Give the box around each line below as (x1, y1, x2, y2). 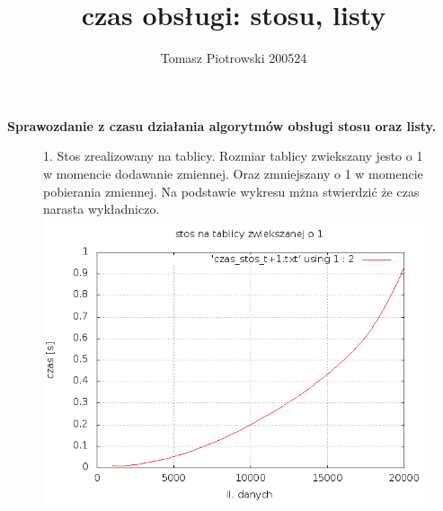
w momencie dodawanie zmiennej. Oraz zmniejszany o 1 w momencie (43, 163, 423, 182)
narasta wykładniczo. (43, 199, 160, 218)
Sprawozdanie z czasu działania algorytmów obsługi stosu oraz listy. (7, 116, 437, 135)
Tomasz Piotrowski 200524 (160, 48, 307, 67)
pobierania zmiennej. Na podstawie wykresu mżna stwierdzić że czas (43, 181, 420, 200)
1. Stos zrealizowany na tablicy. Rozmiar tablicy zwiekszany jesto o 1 (43, 146, 423, 165)
